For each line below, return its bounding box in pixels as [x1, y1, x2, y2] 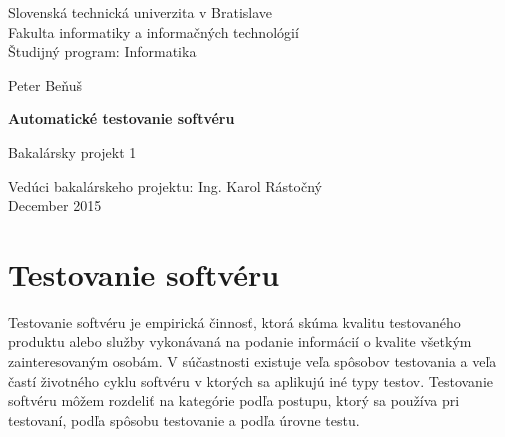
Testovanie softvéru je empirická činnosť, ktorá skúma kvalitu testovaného [8, 311, 461, 332]
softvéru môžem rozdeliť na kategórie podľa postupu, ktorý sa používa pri [8, 390, 460, 411]
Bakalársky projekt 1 [8, 141, 137, 162]
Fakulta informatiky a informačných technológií [8, 21, 299, 42]
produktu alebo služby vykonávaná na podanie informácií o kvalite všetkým [8, 331, 472, 352]
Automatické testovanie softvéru [8, 108, 235, 129]
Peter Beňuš [8, 74, 82, 95]
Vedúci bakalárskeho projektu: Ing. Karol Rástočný [8, 175, 322, 196]
